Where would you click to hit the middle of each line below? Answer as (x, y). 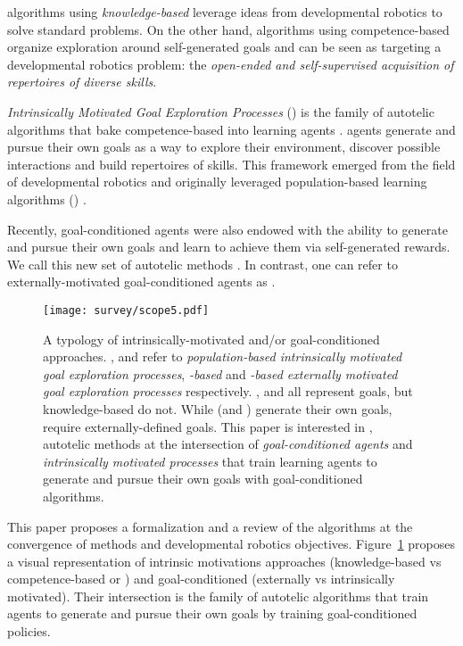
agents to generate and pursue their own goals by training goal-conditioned (212, 613)
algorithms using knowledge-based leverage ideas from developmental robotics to (225, 12)
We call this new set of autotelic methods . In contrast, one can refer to (203, 264)
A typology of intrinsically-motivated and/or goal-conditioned (211, 339)
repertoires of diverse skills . (82, 82)
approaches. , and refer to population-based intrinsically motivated (223, 356)
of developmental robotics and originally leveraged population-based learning (217, 182)
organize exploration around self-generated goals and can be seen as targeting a (224, 47)
